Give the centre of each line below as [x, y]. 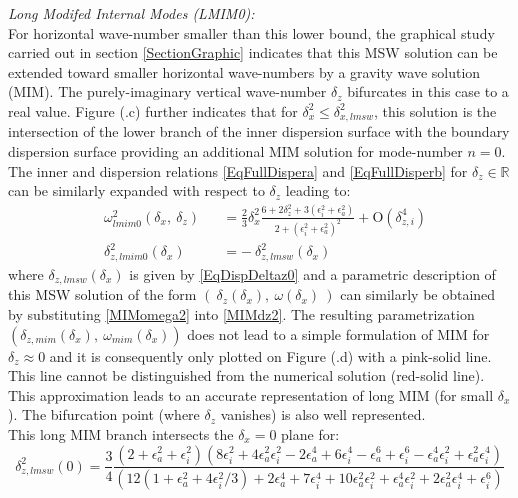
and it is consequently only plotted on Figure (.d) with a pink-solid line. [270, 355]
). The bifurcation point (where [104, 414]
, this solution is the [435, 110]
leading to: [318, 190]
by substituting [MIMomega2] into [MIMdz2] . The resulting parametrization [241, 313]
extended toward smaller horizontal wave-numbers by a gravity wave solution [244, 71]
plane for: [310, 433]
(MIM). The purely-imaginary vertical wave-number [167, 91]
